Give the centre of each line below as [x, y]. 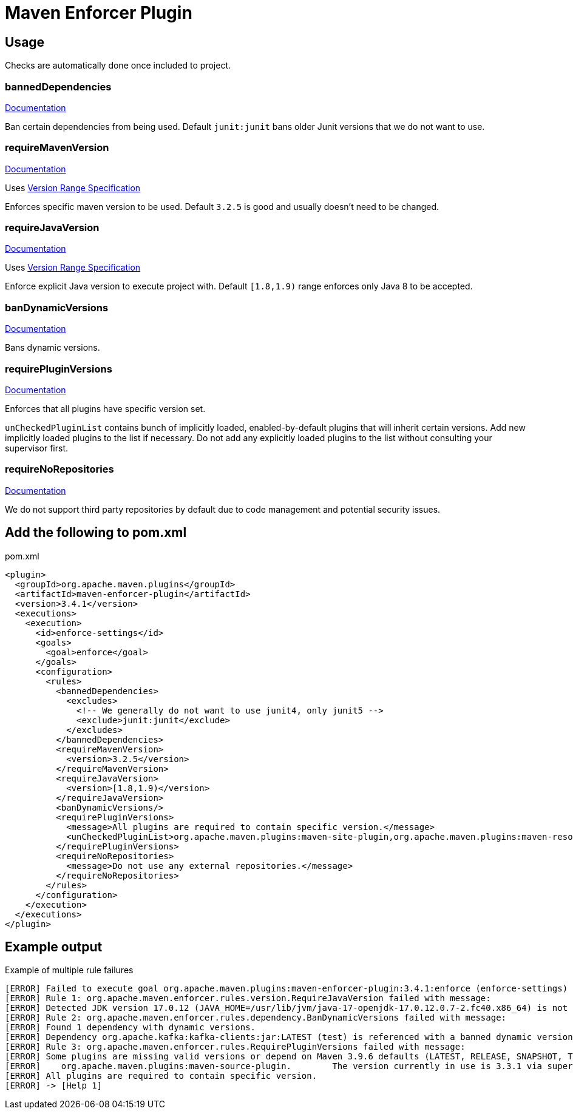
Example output [54, 947]
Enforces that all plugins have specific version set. [105, 408]
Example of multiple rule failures [69, 970]
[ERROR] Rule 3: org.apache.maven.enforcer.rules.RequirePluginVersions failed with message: [235, 1047]
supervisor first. [36, 448]
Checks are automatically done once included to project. [118, 66]
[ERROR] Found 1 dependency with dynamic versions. [131, 1028]
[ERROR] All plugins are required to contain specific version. [161, 1076]
